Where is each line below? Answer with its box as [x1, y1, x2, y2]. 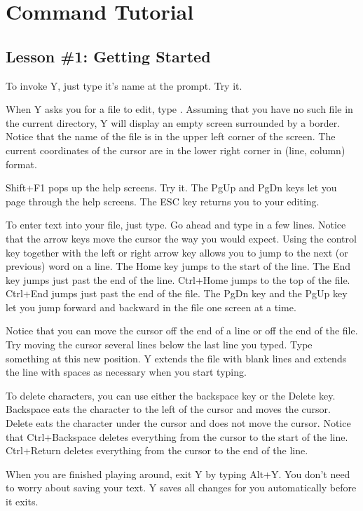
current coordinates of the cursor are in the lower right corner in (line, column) [6, 142, 345, 157]
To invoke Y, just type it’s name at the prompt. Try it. [6, 78, 242, 93]
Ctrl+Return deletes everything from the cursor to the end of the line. [6, 443, 308, 458]
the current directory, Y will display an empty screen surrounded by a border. [6, 115, 341, 130]
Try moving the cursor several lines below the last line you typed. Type [6, 337, 313, 352]
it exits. [6, 494, 39, 509]
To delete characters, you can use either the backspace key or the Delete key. [6, 388, 336, 402]
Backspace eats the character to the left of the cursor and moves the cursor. [6, 402, 331, 416]
